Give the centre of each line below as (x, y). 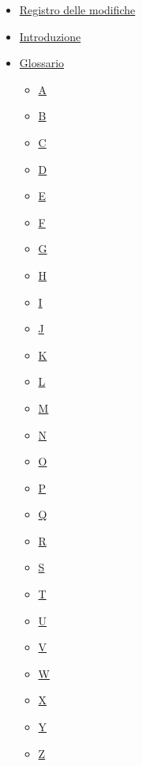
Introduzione (50, 36)
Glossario (42, 63)
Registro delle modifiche (77, 9)
